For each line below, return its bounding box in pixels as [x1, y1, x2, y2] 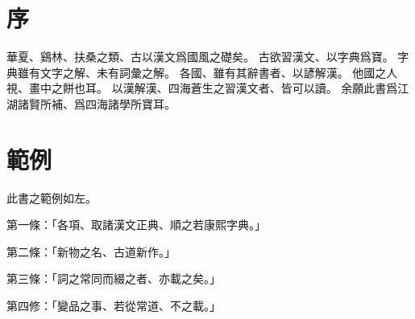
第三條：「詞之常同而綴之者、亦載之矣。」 [6, 270, 221, 287]
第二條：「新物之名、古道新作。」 [6, 243, 176, 260]
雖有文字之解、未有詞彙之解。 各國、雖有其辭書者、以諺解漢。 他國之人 [17, 63, 398, 80]
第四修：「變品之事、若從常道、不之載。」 [6, 297, 221, 313]
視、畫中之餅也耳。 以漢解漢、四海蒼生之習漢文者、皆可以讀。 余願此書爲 [6, 80, 398, 96]
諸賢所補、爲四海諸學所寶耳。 [17, 95, 176, 112]
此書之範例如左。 [6, 189, 97, 206]
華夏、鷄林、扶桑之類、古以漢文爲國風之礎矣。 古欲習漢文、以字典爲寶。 [6, 48, 394, 65]
